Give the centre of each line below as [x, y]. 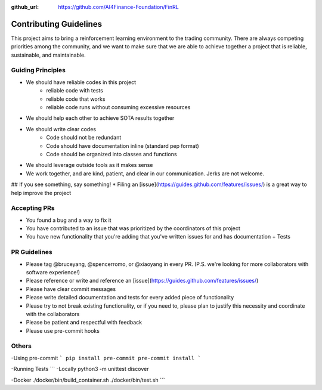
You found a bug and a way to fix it [69, 220]
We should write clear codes [61, 129]
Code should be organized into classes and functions [112, 154]
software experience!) [53, 272]
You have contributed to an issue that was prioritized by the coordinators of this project [133, 228]
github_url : [25, 7]
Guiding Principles [38, 70]
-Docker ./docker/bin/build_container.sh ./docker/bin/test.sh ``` [88, 380]
